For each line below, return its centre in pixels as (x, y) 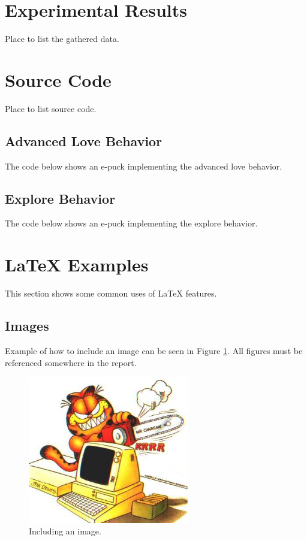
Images (27, 326)
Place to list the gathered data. (62, 39)
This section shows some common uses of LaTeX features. (111, 293)
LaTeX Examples (77, 265)
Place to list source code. (51, 108)
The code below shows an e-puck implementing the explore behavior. (131, 223)
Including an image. (65, 531)
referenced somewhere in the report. (71, 362)
